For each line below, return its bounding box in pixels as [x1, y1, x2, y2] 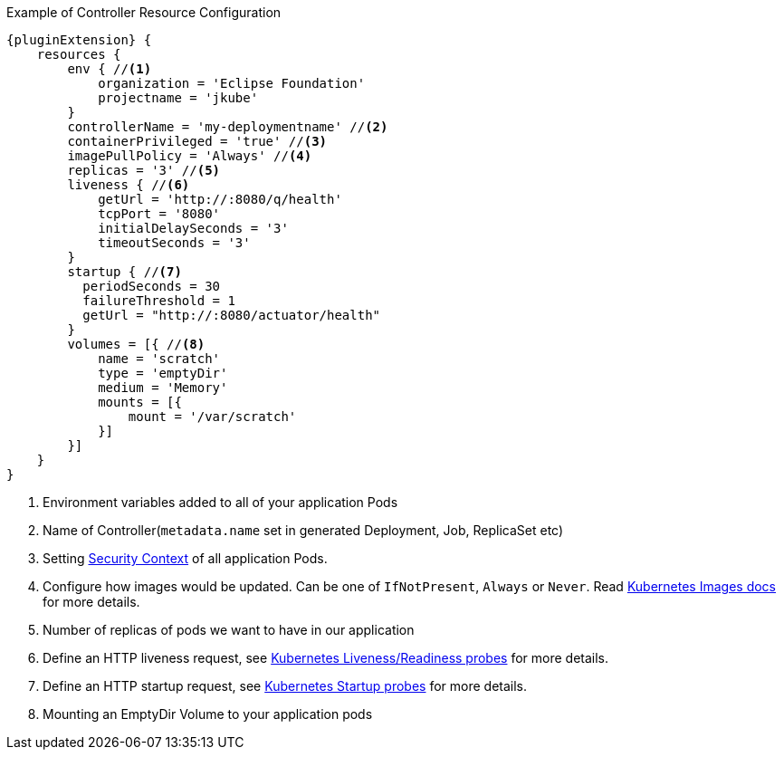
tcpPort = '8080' [98, 206, 221, 221]
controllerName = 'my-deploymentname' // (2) [67, 120, 388, 134]
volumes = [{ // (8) [67, 337, 206, 351]
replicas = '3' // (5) [67, 163, 221, 177]
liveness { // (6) [67, 177, 190, 192]
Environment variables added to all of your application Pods [43, 494, 398, 510]
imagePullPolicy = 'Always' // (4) [67, 149, 312, 163]
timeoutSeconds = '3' [98, 235, 251, 250]
